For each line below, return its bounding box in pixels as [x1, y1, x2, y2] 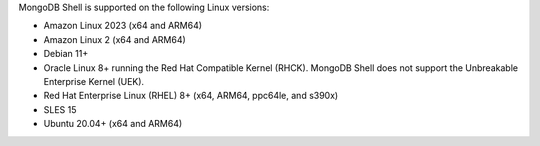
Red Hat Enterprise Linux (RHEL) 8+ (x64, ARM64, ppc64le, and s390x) [43, 90, 339, 102]
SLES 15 [43, 103, 77, 115]
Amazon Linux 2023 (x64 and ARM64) [43, 20, 203, 32]
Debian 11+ [43, 48, 89, 60]
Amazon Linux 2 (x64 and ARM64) [43, 33, 187, 45]
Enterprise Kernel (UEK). [43, 75, 145, 87]
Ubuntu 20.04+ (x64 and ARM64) [43, 118, 183, 130]
